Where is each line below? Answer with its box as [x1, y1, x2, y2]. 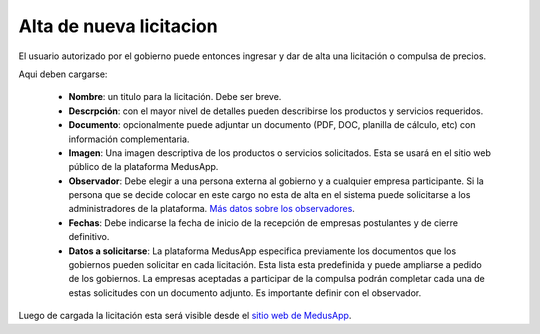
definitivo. [68, 231, 110, 243]
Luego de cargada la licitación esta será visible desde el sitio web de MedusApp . [18, 310, 352, 322]
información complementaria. [68, 133, 190, 145]
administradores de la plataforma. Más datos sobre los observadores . [68, 203, 355, 215]
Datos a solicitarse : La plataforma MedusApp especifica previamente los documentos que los [68, 245, 457, 257]
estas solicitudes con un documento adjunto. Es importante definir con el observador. [68, 286, 422, 299]
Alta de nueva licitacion [18, 15, 219, 37]
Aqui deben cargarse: [18, 68, 108, 80]
